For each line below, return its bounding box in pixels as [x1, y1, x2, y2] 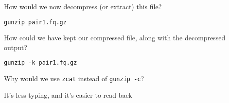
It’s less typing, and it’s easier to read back [4, 89, 132, 100]
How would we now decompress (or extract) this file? [4, 1, 162, 11]
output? [4, 42, 27, 52]
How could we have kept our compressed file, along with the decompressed [4, 33, 226, 43]
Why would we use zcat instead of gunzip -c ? [4, 73, 144, 84]
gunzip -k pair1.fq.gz [4, 59, 77, 67]
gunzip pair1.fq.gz [4, 18, 67, 26]
